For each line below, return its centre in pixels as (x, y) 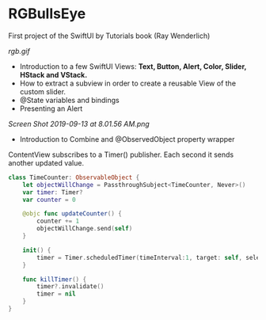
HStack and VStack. (53, 74)
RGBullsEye (47, 14)
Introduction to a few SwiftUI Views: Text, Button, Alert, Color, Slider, (133, 66)
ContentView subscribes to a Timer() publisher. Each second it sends (121, 154)
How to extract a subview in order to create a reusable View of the (127, 83)
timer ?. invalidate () (70, 287)
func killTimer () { (55, 279)
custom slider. (42, 91)
